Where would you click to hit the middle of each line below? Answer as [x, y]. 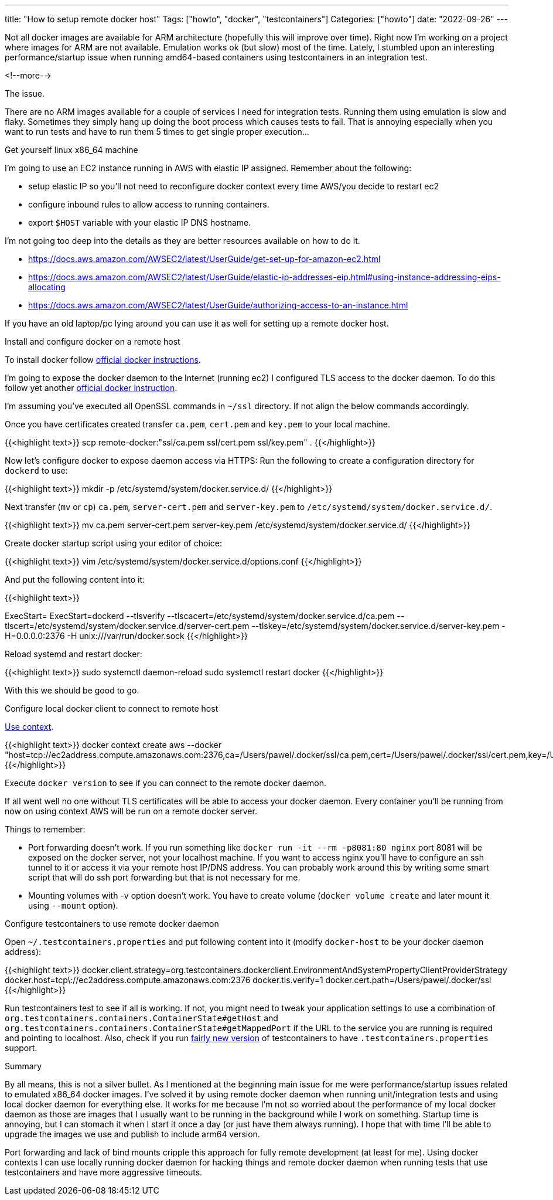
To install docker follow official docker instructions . [103, 360]
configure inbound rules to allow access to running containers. [149, 204]
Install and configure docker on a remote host [93, 341]
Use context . [29, 727]
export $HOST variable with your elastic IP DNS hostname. [140, 222]
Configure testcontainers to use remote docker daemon [112, 924]
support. [21, 1048]
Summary [23, 1066]
